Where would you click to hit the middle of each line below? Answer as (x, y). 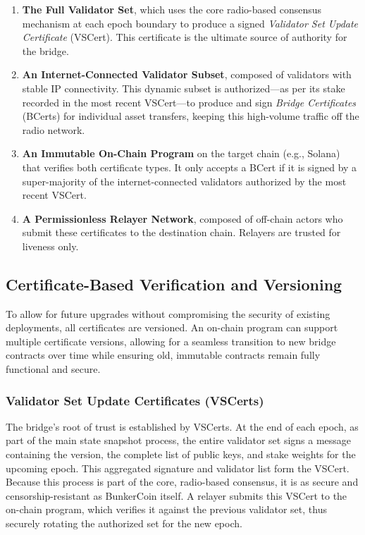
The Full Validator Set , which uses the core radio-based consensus (172, 9)
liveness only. (50, 246)
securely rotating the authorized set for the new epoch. (124, 523)
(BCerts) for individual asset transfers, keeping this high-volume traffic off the (191, 116)
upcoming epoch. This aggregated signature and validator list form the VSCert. (178, 468)
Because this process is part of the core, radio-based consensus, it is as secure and (182, 482)
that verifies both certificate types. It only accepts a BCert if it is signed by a (190, 167)
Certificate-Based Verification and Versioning (174, 284)
